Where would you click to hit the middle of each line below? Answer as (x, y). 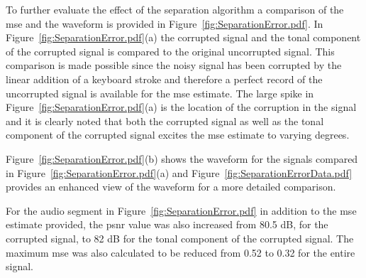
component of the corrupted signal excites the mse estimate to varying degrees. (178, 135)
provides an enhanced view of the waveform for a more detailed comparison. (171, 187)
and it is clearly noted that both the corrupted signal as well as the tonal (165, 121)
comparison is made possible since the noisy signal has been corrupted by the (174, 65)
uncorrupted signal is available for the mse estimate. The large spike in (160, 93)
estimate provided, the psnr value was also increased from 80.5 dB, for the (167, 224)
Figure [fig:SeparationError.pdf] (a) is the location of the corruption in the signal (181, 107)
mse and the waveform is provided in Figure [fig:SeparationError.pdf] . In (165, 23)
